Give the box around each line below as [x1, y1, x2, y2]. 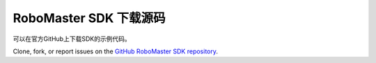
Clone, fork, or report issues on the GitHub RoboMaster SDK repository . [13, 47, 219, 55]
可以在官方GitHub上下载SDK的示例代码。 [13, 35, 132, 43]
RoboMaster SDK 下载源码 [13, 10, 166, 26]
